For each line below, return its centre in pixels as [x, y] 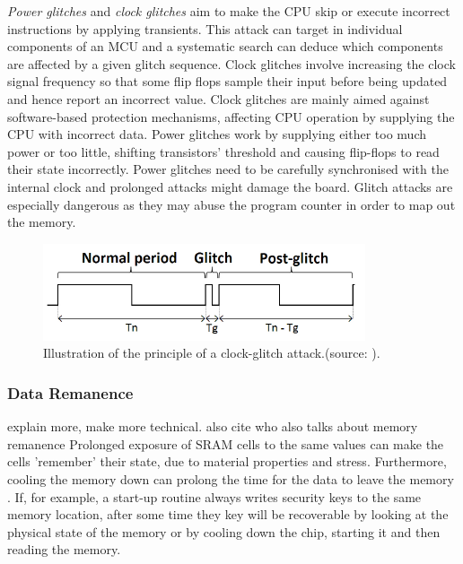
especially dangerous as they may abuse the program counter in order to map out [231, 204]
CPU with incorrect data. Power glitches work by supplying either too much [217, 134]
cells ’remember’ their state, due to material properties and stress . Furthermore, [227, 461]
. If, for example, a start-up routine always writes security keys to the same [214, 496]
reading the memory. [64, 549]
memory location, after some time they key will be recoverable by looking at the [228, 514]
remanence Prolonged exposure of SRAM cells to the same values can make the [226, 443]
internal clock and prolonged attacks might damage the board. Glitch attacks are [230, 186]
